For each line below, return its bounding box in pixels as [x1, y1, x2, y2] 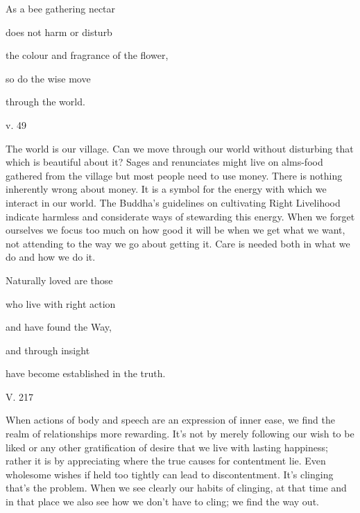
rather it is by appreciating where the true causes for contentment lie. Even [6, 453, 326, 468]
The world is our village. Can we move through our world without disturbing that [6, 141, 354, 155]
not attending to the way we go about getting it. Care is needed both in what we [6, 236, 350, 250]
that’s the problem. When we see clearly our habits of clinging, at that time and [6, 480, 347, 495]
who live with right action [6, 296, 116, 311]
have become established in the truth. [6, 366, 166, 381]
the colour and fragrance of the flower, [6, 48, 169, 62]
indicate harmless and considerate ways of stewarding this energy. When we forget [6, 209, 355, 223]
